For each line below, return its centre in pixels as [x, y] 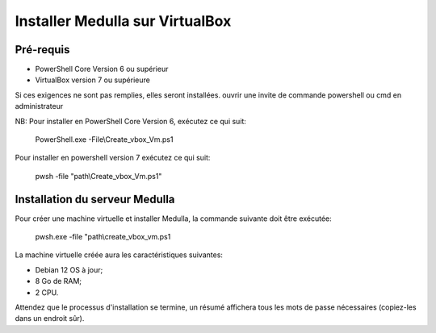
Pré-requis [42, 50]
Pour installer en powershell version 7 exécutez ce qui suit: [113, 158]
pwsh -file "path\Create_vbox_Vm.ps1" [99, 176]
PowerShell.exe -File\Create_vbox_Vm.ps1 [104, 139]
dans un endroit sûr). [50, 318]
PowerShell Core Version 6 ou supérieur [102, 69]
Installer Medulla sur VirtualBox [123, 21]
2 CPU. [47, 292]
